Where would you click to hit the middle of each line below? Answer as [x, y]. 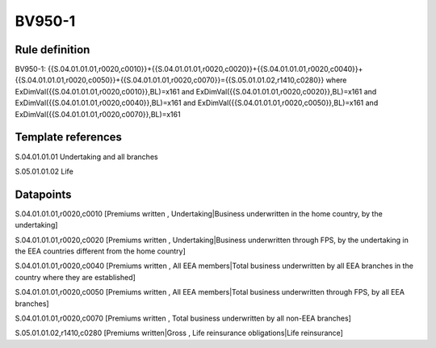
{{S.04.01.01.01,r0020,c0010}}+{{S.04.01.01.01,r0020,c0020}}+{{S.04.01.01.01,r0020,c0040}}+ [205, 69]
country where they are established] [75, 277]
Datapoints [43, 194]
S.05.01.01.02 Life [44, 171]
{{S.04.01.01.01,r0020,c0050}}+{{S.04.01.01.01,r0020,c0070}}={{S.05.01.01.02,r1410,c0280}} [170, 80]
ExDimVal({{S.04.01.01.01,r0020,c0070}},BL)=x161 [98, 114]
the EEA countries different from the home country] [100, 251]
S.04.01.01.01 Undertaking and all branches [86, 157]
